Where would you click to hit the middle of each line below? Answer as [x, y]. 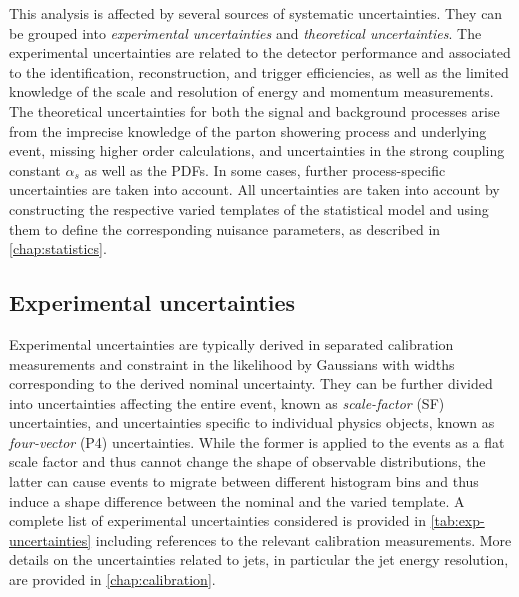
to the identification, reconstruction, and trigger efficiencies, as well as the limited [259, 71]
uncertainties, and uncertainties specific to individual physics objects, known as [252, 422]
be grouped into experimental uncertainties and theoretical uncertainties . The [245, 32]
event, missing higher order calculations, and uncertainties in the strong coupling [257, 150]
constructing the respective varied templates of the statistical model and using [249, 208]
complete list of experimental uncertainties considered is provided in [217, 520]
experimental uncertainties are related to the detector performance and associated [260, 52]
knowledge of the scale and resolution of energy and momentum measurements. [251, 91]
